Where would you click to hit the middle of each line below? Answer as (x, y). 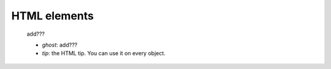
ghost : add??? (60, 45)
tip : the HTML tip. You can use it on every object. (104, 53)
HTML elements (53, 16)
